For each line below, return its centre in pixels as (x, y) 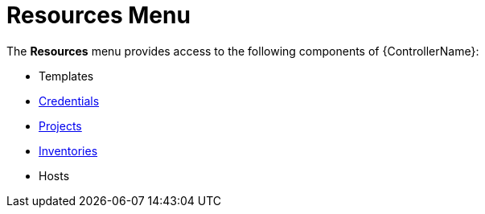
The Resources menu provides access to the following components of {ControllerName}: (243, 51)
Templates (66, 76)
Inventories (68, 150)
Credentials (69, 101)
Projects (60, 126)
